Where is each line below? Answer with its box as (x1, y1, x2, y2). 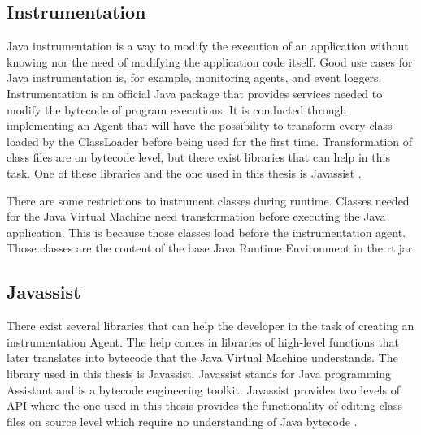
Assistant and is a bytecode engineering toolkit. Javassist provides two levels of (7, 381, 400, 398)
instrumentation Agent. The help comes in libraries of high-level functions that (7, 333, 400, 350)
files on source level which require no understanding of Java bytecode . (7, 412, 358, 429)
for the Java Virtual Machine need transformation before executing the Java (7, 208, 386, 225)
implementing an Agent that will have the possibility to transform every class (7, 117, 393, 134)
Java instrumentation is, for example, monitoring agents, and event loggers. (7, 69, 382, 86)
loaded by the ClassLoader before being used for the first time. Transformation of (7, 132, 412, 149)
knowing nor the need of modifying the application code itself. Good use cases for (7, 53, 413, 70)
